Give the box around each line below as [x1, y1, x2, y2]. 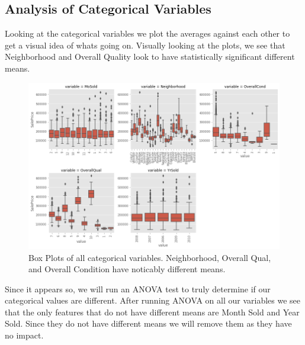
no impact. [5, 329, 44, 341]
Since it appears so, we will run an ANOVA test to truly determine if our [5, 282, 271, 295]
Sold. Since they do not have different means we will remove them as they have [5, 317, 292, 330]
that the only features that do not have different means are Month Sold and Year [5, 305, 300, 318]
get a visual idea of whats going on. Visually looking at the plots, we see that [5, 38, 285, 51]
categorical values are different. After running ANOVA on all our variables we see [5, 294, 301, 307]
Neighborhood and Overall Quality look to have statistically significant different [5, 50, 295, 63]
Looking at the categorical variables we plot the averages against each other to [5, 27, 290, 40]
